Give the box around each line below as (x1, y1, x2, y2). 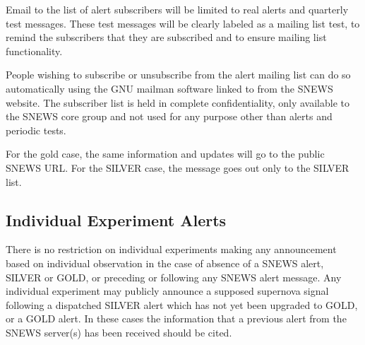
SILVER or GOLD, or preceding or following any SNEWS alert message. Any (6, 269, 342, 284)
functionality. (6, 43, 63, 58)
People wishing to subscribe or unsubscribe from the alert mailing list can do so (6, 67, 351, 82)
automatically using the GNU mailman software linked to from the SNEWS (6, 81, 333, 95)
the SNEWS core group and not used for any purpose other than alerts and (6, 109, 333, 124)
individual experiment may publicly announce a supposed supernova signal (6, 283, 329, 298)
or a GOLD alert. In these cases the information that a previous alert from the (6, 311, 347, 326)
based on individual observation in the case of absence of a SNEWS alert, (6, 255, 324, 270)
